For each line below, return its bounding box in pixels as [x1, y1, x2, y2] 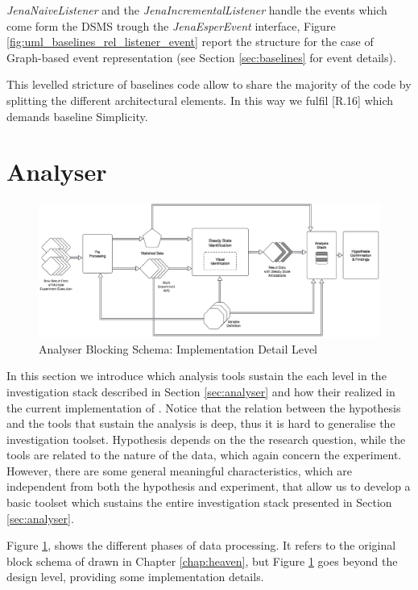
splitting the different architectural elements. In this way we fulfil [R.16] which [6, 91, 394, 108]
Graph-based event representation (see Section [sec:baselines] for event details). [6, 48, 396, 65]
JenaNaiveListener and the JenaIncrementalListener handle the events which [6, 2, 387, 18]
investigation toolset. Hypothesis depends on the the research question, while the [6, 430, 406, 447]
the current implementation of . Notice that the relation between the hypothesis [6, 399, 401, 416]
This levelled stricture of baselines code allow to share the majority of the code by [6, 76, 412, 93]
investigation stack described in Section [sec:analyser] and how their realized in [6, 383, 395, 400]
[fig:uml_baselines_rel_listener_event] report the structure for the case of [6, 33, 374, 50]
